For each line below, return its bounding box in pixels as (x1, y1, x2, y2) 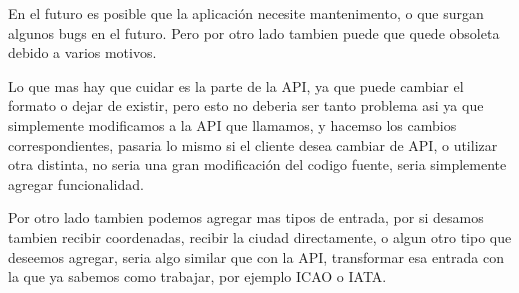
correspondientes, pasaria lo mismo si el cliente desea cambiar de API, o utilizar (8, 134, 498, 155)
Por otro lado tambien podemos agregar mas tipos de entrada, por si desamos (8, 207, 484, 228)
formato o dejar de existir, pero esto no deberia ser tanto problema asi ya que (8, 95, 484, 116)
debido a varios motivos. (8, 42, 157, 63)
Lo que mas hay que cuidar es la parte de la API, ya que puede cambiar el (8, 75, 464, 96)
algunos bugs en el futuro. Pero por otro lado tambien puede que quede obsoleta (8, 22, 500, 43)
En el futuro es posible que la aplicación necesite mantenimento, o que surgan (8, 3, 484, 23)
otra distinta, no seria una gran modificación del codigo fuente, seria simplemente (8, 154, 507, 175)
